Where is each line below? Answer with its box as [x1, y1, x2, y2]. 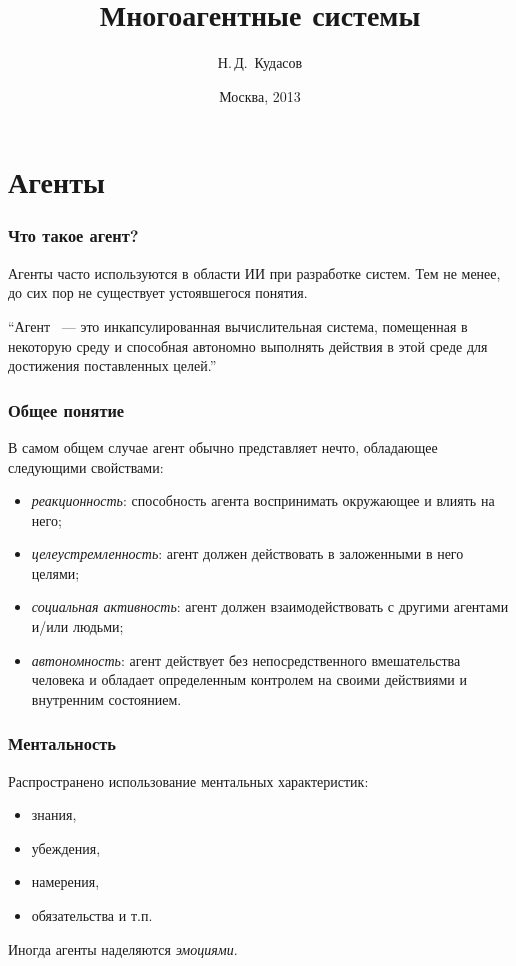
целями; [31, 562, 80, 583]
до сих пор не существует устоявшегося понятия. [8, 282, 308, 303]
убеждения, [31, 837, 101, 858]
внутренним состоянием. [31, 688, 182, 709]
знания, [31, 804, 77, 825]
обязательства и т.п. [31, 905, 153, 926]
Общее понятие [8, 397, 125, 422]
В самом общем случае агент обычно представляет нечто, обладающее [8, 436, 438, 457]
